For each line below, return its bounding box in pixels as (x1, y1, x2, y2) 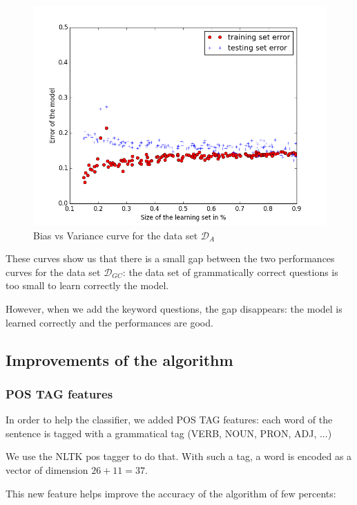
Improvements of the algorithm (6, 349, 233, 370)
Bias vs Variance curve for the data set (33, 228, 198, 242)
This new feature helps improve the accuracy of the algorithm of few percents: (6, 486, 336, 500)
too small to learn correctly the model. (6, 278, 169, 293)
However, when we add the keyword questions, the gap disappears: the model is (6, 301, 342, 315)
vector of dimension (6, 462, 88, 477)
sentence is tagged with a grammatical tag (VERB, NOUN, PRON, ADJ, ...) (6, 425, 332, 440)
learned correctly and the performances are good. (6, 315, 213, 329)
